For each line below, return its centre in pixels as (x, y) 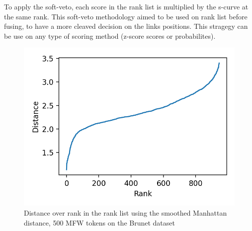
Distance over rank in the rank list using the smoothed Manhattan (126, 212)
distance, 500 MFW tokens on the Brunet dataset (99, 222)
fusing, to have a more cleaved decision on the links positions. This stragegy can (126, 26)
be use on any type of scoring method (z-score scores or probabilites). (110, 36)
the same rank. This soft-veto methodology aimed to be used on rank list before (126, 16)
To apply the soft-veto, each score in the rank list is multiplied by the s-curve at (126, 6)
